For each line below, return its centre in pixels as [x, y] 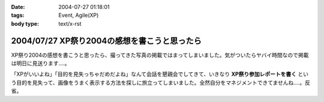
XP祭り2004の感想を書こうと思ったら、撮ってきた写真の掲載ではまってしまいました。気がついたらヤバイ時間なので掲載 [160, 55]
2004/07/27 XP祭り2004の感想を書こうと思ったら [106, 41]
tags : [18, 16]
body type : [25, 23]
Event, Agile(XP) [79, 16]
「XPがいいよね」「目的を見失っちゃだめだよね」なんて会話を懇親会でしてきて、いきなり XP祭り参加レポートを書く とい [160, 74]
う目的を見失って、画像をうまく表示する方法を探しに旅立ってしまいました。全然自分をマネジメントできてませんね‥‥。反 [160, 82]
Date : [18, 7]
